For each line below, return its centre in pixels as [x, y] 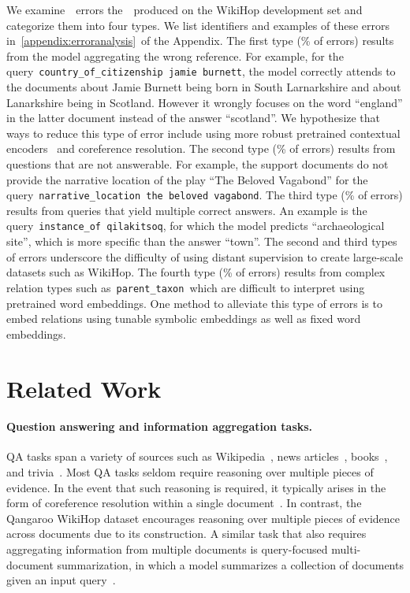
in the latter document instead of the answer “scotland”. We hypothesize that [194, 118]
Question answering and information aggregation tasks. [160, 426]
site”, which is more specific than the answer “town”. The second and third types [202, 241]
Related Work [84, 388]
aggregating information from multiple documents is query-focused [167, 549]
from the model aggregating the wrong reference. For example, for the [175, 56]
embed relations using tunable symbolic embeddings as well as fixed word [184, 319]
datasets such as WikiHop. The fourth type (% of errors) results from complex [196, 272]
